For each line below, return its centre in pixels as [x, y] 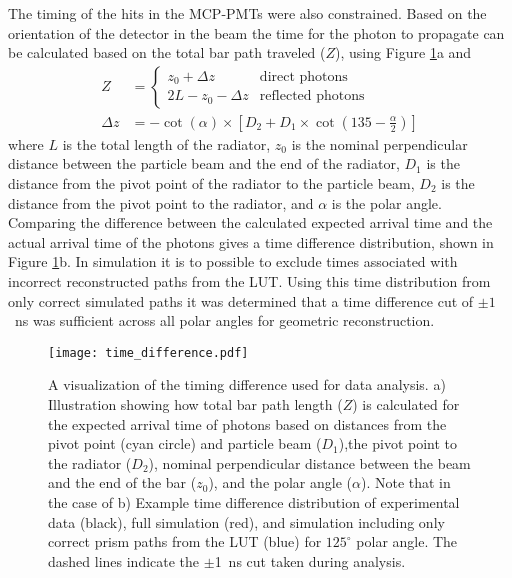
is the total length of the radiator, [166, 143]
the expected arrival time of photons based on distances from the [247, 423]
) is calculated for [406, 404]
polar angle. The [407, 541]
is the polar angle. [386, 202]
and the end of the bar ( [122, 482]
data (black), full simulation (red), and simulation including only [246, 521]
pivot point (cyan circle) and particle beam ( [185, 443]
